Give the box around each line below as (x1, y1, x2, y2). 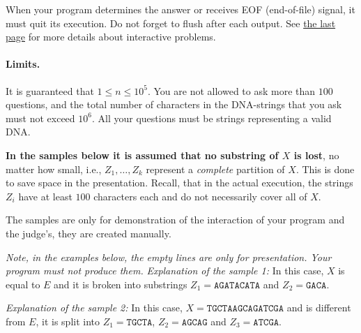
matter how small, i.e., (6, 161, 102, 176)
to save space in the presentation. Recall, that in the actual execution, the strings (6, 175, 353, 190)
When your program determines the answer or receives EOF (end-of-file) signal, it (6, 2, 355, 16)
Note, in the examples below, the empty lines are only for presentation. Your (6, 249, 332, 264)
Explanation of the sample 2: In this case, (6, 300, 183, 315)
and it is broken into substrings (54, 276, 187, 291)
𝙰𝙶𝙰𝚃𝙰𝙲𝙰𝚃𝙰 (214, 280, 261, 290)
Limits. (6, 57, 40, 71)
